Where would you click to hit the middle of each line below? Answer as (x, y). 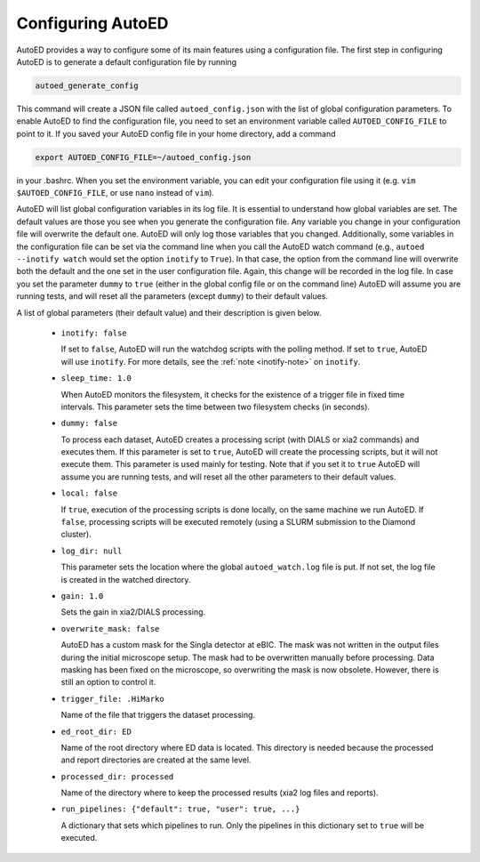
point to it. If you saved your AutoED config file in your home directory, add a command (176, 133)
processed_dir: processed (117, 777)
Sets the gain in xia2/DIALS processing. (133, 612)
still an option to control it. (108, 682)
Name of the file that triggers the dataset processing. (158, 715)
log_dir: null (92, 551)
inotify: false (94, 333)
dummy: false (89, 423)
